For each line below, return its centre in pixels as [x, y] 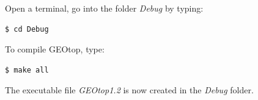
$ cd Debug [27, 29]
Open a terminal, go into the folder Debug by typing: [104, 8]
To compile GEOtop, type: [55, 49]
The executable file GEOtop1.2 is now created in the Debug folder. [129, 90]
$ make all [27, 70]
